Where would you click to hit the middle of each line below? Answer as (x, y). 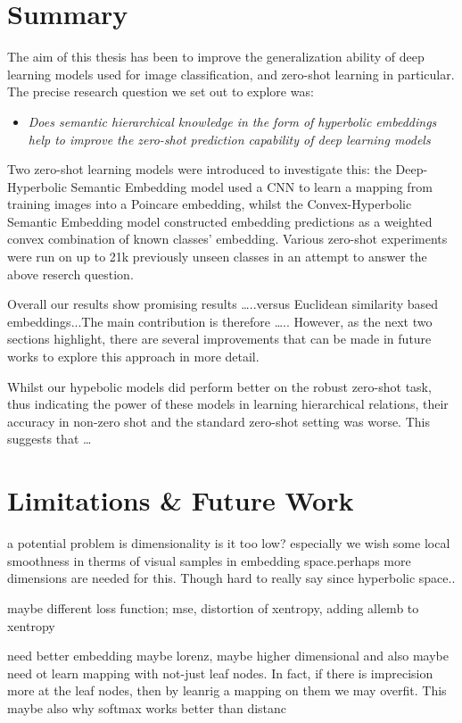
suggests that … (49, 439)
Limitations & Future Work (181, 500)
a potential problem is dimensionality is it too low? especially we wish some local (229, 543)
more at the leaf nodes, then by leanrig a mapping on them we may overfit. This (227, 690)
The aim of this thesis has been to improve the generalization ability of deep (216, 57)
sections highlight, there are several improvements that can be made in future (219, 339)
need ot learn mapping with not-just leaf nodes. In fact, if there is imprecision (220, 673)
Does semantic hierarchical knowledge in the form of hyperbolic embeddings (232, 121)
